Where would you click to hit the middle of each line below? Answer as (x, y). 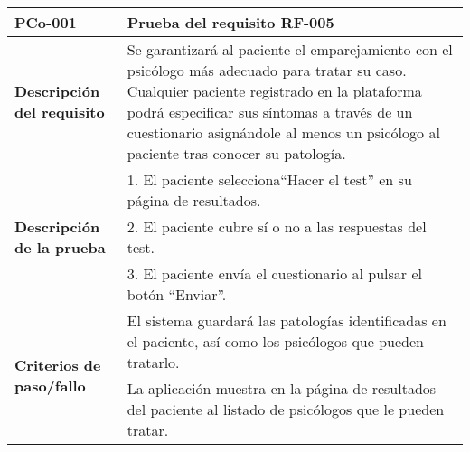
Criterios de (58, 365)
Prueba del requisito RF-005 (230, 22)
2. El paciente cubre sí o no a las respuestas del (277, 226)
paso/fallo (50, 386)
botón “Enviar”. (177, 294)
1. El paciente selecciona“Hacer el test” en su (269, 179)
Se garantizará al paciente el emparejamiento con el (290, 49)
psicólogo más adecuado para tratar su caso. (267, 70)
